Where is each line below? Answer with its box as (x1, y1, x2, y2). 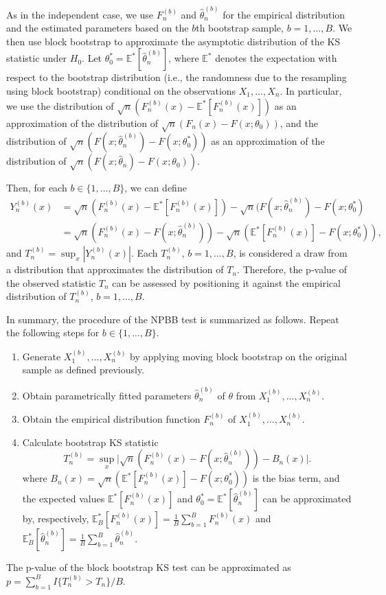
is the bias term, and (252, 471, 340, 485)
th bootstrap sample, (196, 21, 284, 35)
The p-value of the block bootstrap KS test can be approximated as (6, 560, 291, 574)
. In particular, (280, 84, 342, 98)
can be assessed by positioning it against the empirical (112, 275, 341, 290)
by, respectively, (22, 511, 89, 526)
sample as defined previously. (22, 362, 145, 377)
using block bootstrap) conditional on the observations (6, 84, 236, 98)
